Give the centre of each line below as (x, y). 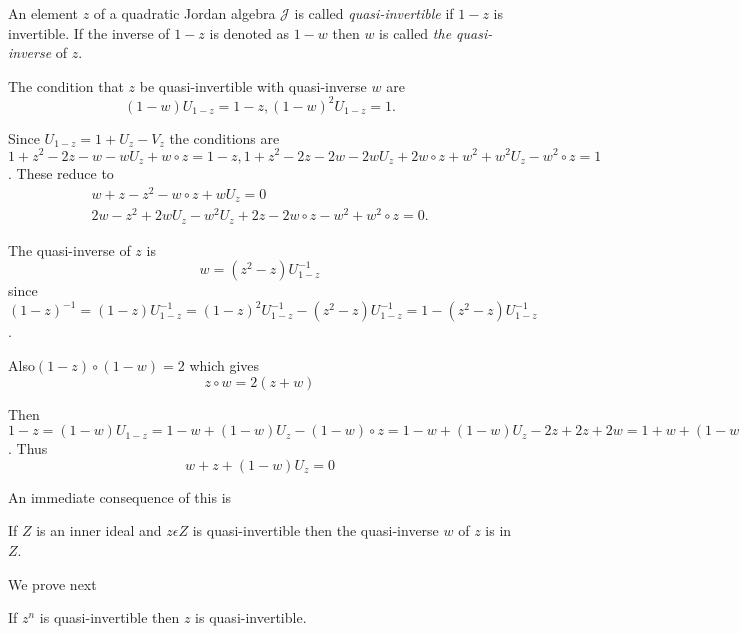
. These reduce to (61, 173)
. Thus (28, 448)
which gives (224, 365)
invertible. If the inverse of (89, 32)
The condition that (66, 85)
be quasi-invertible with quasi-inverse (253, 85)
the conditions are (224, 137)
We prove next (52, 583)
